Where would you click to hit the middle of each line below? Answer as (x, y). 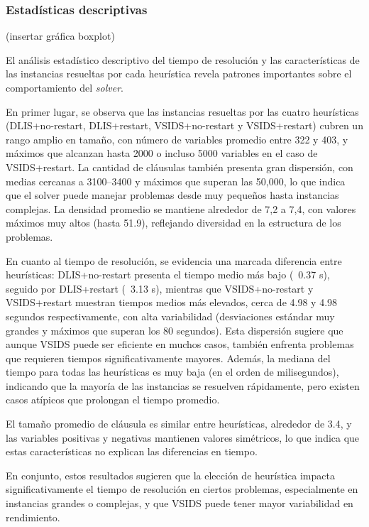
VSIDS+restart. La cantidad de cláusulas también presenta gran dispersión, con (180, 167)
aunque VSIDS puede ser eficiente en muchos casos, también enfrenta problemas (180, 344)
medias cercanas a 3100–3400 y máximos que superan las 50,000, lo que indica (176, 181)
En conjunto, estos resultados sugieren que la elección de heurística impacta (170, 475)
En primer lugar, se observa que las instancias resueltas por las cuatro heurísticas (182, 111)
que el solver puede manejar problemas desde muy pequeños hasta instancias (172, 195)
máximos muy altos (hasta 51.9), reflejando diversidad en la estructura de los (174, 223)
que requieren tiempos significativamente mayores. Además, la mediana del (168, 358)
